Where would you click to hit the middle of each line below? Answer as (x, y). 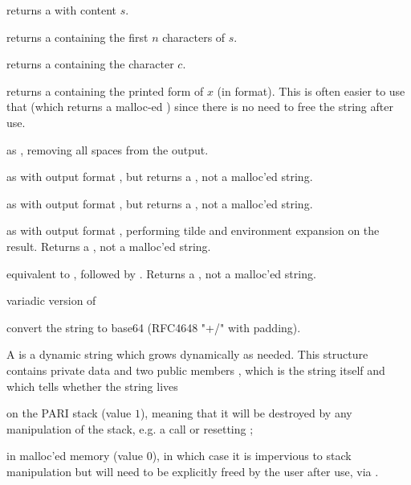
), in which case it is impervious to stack (252, 456)
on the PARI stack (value (69, 413)
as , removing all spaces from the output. (108, 149)
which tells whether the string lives (92, 386)
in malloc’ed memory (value (75, 456)
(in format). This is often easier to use (311, 90)
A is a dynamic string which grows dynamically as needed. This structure (187, 354)
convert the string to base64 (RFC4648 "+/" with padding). (154, 327)
